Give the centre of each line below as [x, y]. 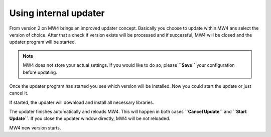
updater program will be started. [43, 42]
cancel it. [19, 93]
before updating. [40, 72]
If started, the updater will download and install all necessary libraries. [82, 102]
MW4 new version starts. [35, 127]
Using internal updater [57, 13]
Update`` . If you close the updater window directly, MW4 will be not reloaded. [90, 118]
